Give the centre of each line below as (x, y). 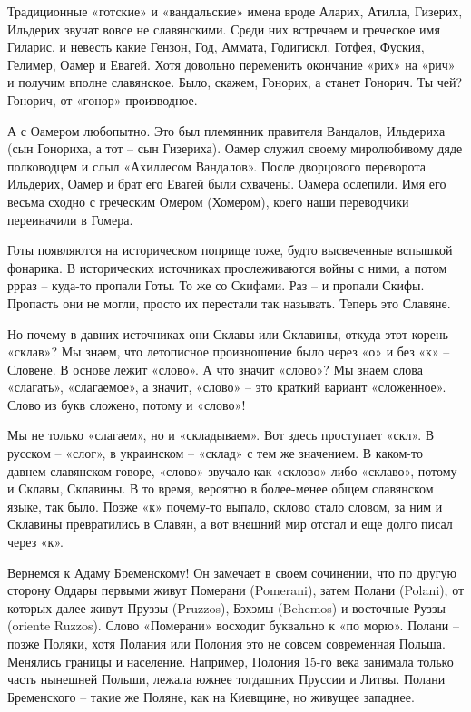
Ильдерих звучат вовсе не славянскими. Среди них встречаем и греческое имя (224, 29)
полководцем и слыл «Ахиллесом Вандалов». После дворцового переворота (216, 166)
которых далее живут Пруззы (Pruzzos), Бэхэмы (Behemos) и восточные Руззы (226, 607)
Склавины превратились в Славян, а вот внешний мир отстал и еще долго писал (230, 524)
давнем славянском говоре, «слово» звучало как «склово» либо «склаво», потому (232, 470)
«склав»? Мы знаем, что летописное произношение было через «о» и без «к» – (229, 351)
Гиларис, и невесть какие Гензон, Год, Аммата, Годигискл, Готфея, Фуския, (216, 47)
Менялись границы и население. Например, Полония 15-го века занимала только (231, 661)
